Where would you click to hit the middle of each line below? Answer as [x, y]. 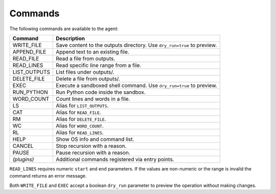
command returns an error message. [48, 176]
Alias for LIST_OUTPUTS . [82, 105]
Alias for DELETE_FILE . [81, 119]
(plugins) [23, 159]
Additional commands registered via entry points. [115, 159]
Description [71, 38]
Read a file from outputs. [86, 58]
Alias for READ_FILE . [79, 112]
